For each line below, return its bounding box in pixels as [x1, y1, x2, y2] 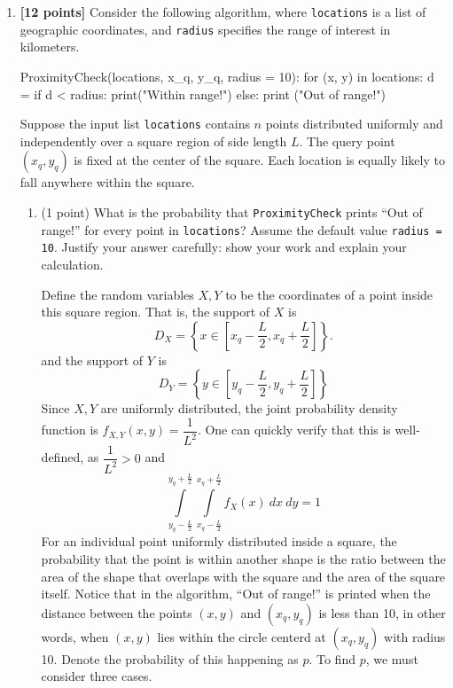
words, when [41, 627, 109, 645]
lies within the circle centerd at [157, 627, 326, 645]
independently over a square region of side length [20, 131, 287, 150]
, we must [365, 649, 418, 668]
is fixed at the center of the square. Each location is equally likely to [74, 151, 445, 169]
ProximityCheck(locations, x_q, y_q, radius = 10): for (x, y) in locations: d [20, 66, 434, 85]
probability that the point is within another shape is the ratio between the [41, 550, 446, 568]
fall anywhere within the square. [20, 173, 195, 192]
